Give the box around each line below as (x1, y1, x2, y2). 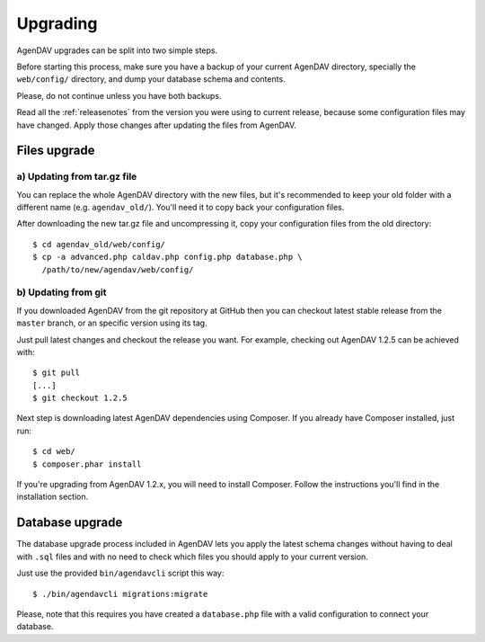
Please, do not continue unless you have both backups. (16, 90, 222, 101)
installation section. (16, 491, 89, 503)
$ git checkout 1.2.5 (32, 393, 128, 404)
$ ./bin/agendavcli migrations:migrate (32, 589, 208, 599)
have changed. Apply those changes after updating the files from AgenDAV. (16, 120, 296, 130)
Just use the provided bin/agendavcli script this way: (16, 567, 225, 579)
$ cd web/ (32, 446, 75, 457)
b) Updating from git (16, 286, 107, 299)
